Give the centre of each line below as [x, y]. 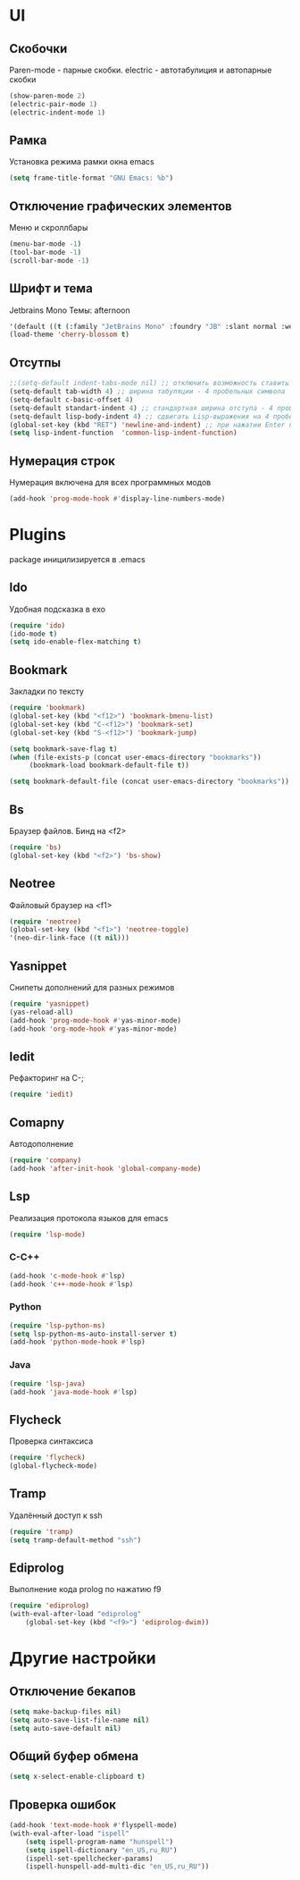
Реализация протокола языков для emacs [89, 1218]
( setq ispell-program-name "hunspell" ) [100, 1842]
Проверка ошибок [62, 1804]
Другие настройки [83, 1658]
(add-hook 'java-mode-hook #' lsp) [74, 1392]
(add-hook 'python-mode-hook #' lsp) [77, 1342]
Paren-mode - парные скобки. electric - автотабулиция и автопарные [141, 70]
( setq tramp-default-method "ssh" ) [75, 1540]
